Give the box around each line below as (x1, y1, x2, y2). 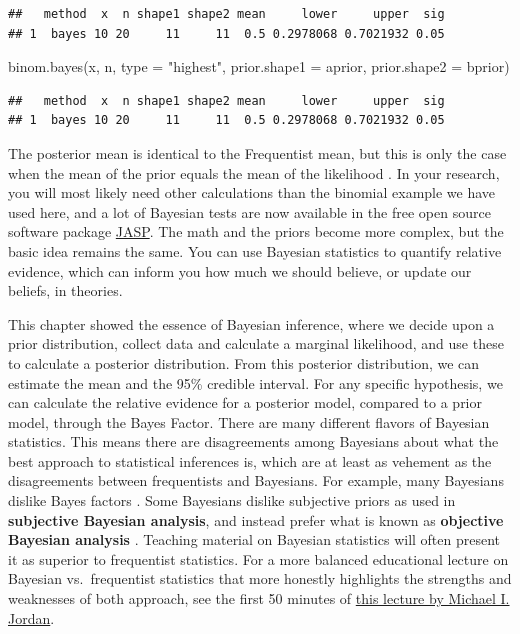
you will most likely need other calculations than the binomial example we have (8, 182, 496, 203)
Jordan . (8, 607, 55, 628)
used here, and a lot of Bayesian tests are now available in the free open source (8, 201, 491, 222)
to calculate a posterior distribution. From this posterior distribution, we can (8, 352, 480, 373)
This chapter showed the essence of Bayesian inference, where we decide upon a (8, 313, 495, 334)
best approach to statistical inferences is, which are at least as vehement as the (8, 450, 492, 471)
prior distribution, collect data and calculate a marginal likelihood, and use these (8, 333, 504, 354)
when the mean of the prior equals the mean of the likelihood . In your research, (8, 162, 500, 183)
